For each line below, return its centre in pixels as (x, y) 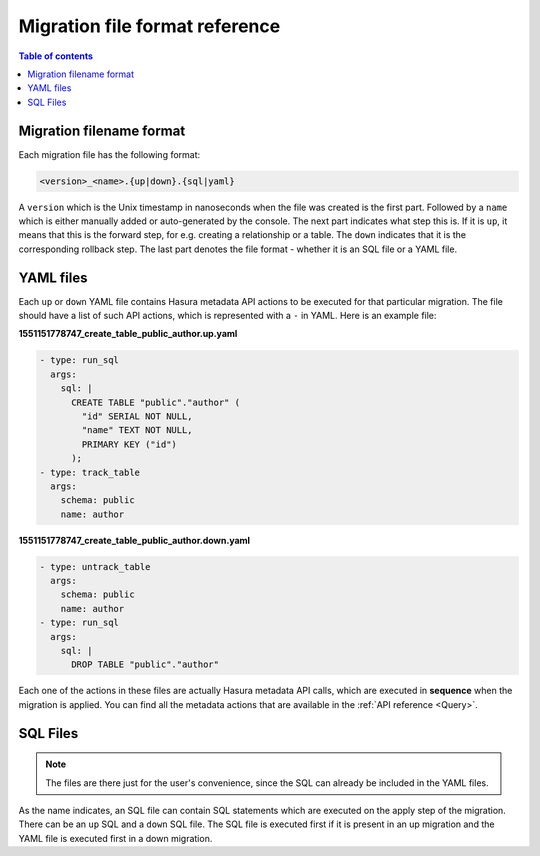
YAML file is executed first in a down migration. (115, 838)
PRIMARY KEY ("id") (129, 444)
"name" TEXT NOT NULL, (137, 430)
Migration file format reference (149, 26)
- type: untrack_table (95, 566)
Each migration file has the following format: (109, 154)
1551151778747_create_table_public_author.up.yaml (128, 334)
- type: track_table (89, 472)
